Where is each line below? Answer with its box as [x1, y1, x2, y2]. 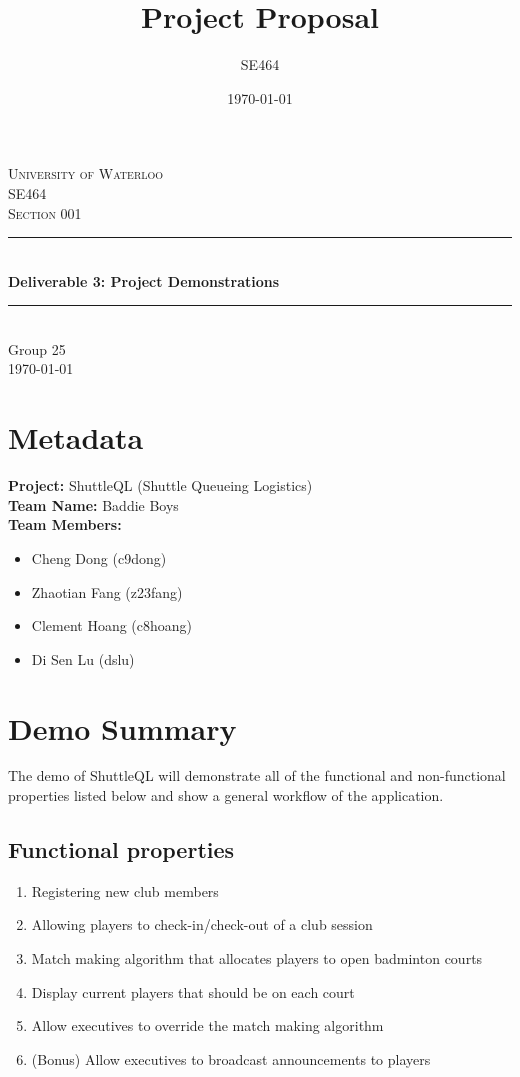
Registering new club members [31, 880, 219, 901]
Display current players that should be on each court [31, 981, 355, 1002]
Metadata [8, 417, 144, 458]
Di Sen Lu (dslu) [31, 648, 135, 669]
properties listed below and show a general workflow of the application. [8, 785, 444, 806]
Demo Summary [8, 707, 237, 748]
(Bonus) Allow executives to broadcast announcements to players [31, 1048, 431, 1069]
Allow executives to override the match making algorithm [31, 1015, 384, 1036]
